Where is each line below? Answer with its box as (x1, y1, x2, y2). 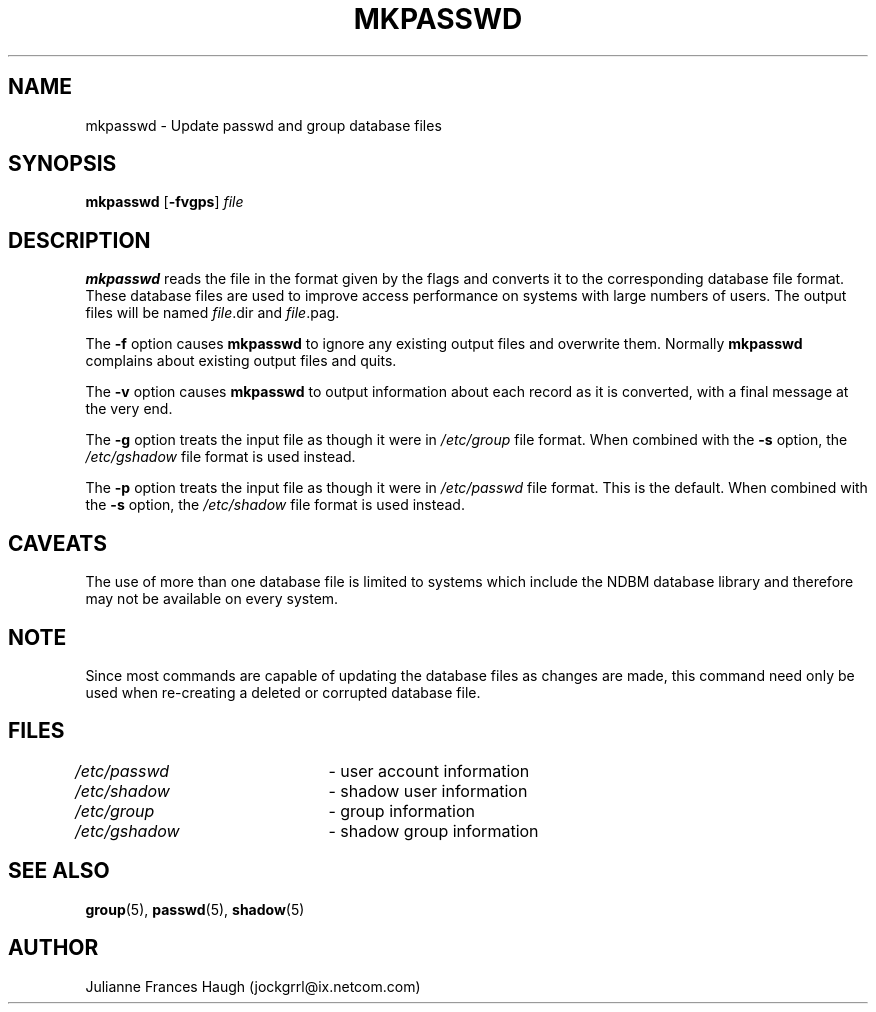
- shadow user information (328, 780, 528, 801)
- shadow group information (328, 820, 539, 841)
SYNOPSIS (8, 151, 117, 177)
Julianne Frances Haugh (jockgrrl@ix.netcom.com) (85, 977, 421, 995)
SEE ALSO (8, 858, 110, 884)
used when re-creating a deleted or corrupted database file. (85, 683, 481, 701)
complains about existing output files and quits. (85, 352, 397, 370)
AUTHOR (8, 935, 99, 961)
